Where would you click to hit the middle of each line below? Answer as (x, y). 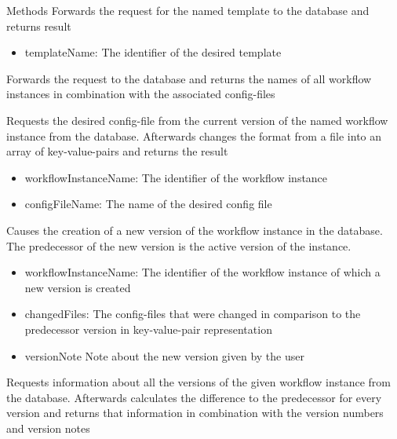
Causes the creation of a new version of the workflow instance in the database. (195, 230)
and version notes (48, 428)
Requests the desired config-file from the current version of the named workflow (197, 120)
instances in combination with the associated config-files (141, 94)
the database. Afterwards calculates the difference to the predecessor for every (194, 397)
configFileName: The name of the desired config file (148, 204)
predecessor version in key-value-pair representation (148, 329)
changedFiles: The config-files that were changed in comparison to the (193, 314)
